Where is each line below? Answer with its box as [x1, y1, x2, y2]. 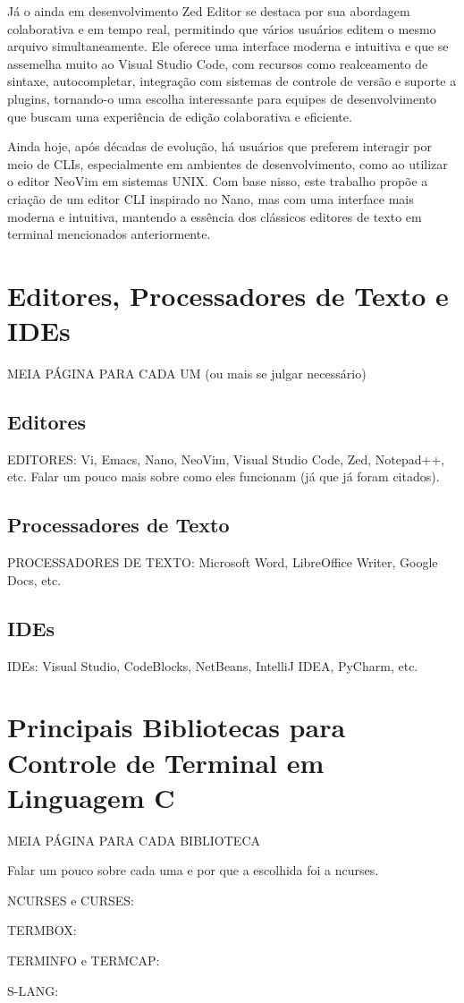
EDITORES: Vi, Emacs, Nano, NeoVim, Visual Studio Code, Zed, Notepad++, [7, 449, 445, 468]
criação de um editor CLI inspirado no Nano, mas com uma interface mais [7, 189, 414, 208]
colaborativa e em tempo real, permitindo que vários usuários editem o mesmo [7, 19, 436, 38]
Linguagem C [7, 778, 175, 815]
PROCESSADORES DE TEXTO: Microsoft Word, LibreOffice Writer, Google [7, 553, 438, 572]
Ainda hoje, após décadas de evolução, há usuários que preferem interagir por [7, 137, 433, 156]
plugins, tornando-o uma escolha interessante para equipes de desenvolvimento [7, 89, 437, 107]
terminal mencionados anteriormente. [7, 225, 211, 243]
